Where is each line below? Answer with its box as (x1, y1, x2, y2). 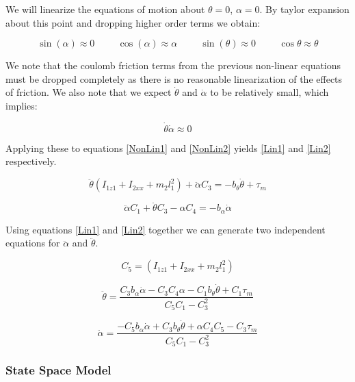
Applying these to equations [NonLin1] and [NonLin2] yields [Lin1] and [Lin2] (5, 140, 331, 155)
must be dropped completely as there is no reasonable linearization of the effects (5, 71, 343, 86)
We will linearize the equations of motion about (5, 2, 205, 16)
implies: (5, 98, 38, 112)
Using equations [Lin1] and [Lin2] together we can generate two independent (5, 222, 326, 236)
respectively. (5, 154, 57, 168)
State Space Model (5, 361, 111, 379)
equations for (5, 235, 60, 250)
